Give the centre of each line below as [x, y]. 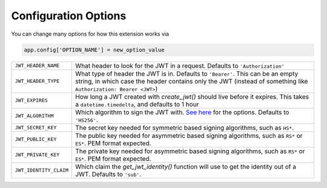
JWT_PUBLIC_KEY [36, 139]
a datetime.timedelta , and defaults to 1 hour [137, 104]
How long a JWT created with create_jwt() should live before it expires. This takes [192, 97]
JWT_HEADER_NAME [37, 66]
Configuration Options [69, 16]
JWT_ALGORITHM [34, 116]
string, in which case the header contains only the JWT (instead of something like [192, 81]
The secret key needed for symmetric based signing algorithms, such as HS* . [185, 128]
